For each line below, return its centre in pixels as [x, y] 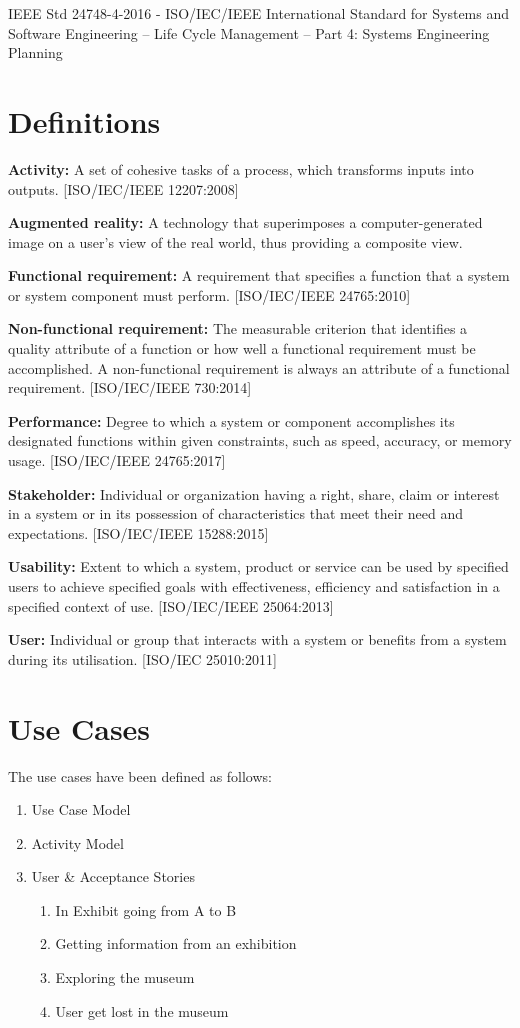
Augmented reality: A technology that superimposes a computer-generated [245, 222]
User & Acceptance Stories [113, 876]
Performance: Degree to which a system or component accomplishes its [231, 420]
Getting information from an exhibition [176, 943]
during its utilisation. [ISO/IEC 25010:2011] [142, 658]
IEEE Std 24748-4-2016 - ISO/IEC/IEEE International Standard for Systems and [259, 13]
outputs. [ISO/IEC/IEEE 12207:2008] [123, 188]
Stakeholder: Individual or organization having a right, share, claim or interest [254, 493]
